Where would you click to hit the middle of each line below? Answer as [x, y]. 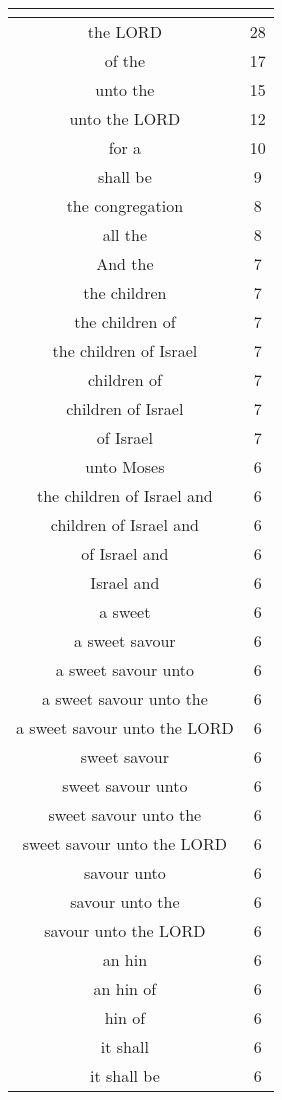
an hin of [125, 988]
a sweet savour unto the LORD [125, 727]
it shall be [124, 1075]
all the [125, 234]
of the [125, 60]
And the [125, 263]
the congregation [125, 205]
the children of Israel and [125, 495]
